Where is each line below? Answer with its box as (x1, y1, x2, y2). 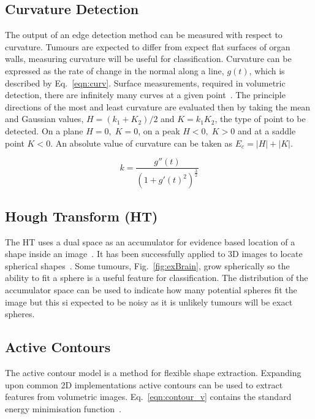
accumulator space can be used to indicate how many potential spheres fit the (5, 283, 297, 296)
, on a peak (138, 124, 180, 137)
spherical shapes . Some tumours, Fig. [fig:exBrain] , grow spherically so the (5, 259, 290, 272)
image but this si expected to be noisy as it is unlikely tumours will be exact (5, 295, 293, 308)
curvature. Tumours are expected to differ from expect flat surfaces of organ (5, 40, 290, 53)
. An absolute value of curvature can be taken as (50, 136, 233, 149)
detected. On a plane (5, 124, 83, 137)
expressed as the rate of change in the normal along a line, (5, 64, 224, 77)
